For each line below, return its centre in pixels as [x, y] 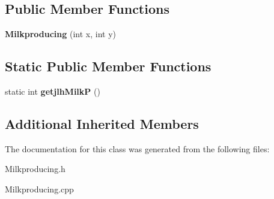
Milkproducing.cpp [39, 189]
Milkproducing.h [35, 169]
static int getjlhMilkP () [53, 91]
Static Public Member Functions [108, 66]
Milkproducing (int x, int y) [60, 34]
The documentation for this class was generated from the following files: [137, 148]
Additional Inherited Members [102, 123]
